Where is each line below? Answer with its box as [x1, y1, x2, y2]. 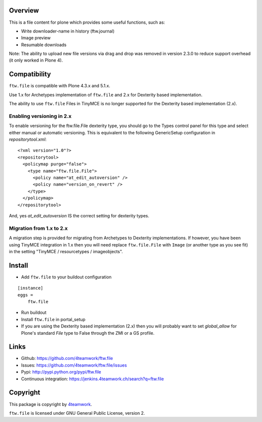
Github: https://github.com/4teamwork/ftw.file [21, 356, 114, 361]
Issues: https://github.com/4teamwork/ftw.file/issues [21, 362, 127, 368]
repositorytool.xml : [9, 136, 47, 143]
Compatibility [9, 70, 51, 79]
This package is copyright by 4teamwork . [9, 401, 92, 407]
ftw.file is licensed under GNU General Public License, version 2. [9, 410, 145, 416]
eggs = [17, 292, 33, 298]
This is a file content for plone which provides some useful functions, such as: [9, 19, 165, 25]
